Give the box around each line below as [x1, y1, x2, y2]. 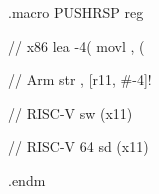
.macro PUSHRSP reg [8, 2, 144, 22]
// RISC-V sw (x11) [8, 102, 133, 123]
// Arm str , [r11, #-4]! [8, 69, 152, 90]
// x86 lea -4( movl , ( [8, 35, 145, 56]
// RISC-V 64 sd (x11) [8, 136, 149, 157]
